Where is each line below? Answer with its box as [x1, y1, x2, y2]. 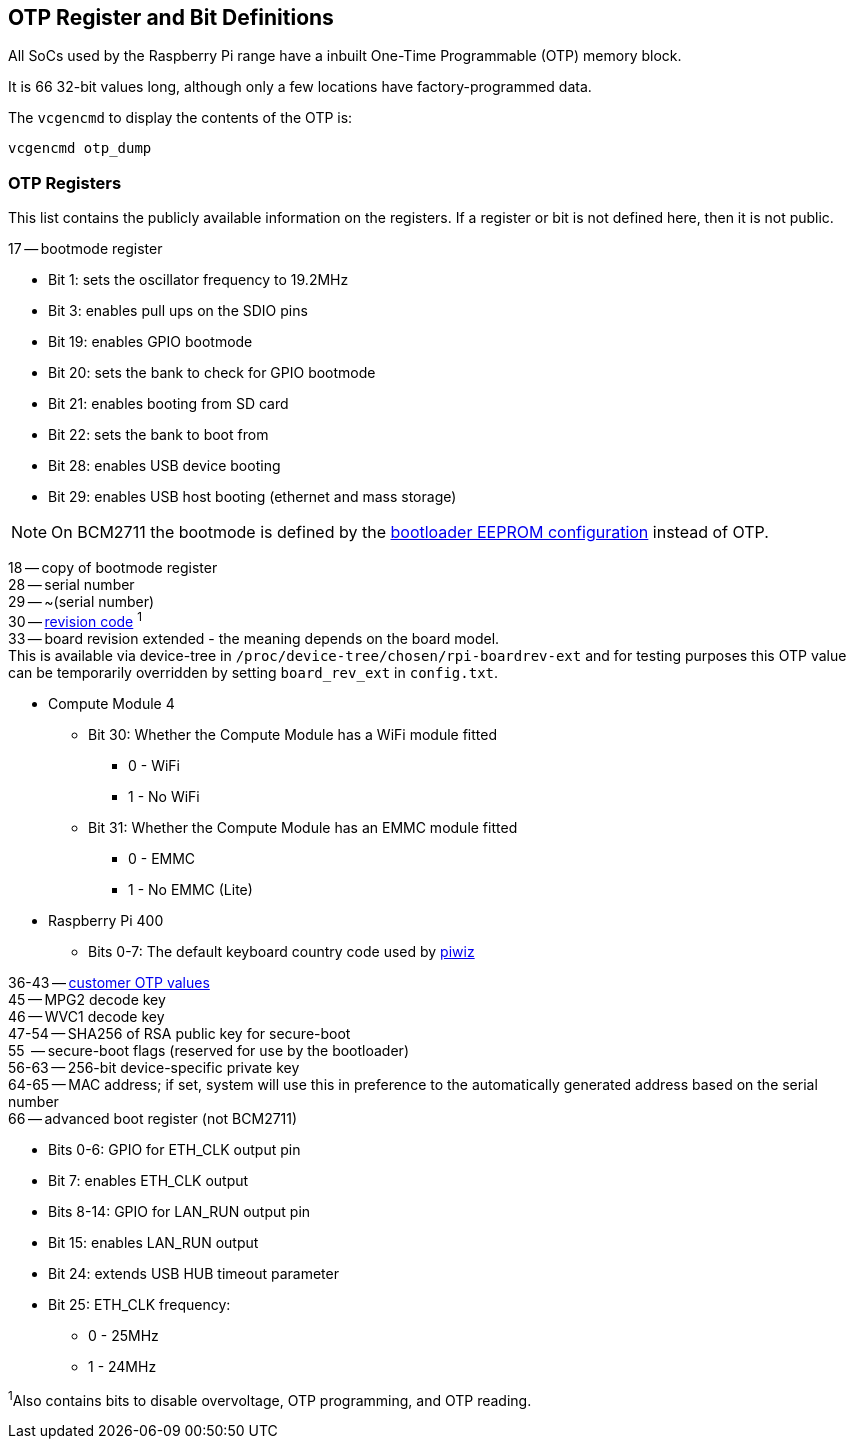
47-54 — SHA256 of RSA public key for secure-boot [8, 1024, 351, 1042]
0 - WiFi [128, 756, 180, 774]
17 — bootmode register [8, 240, 163, 258]
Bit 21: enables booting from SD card [48, 395, 289, 413]
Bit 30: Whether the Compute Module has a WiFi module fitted [88, 725, 497, 743]
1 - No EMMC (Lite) [128, 880, 253, 898]
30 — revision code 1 [8, 610, 142, 630]
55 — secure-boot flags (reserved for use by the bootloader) [8, 1041, 409, 1059]
